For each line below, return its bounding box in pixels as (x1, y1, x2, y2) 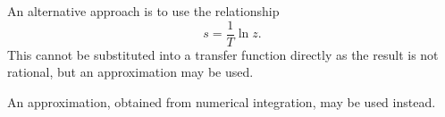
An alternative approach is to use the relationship (7, 2, 280, 20)
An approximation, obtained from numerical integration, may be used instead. (7, 92, 436, 111)
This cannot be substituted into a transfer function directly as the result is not (7, 45, 439, 63)
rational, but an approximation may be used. (7, 63, 254, 81)
